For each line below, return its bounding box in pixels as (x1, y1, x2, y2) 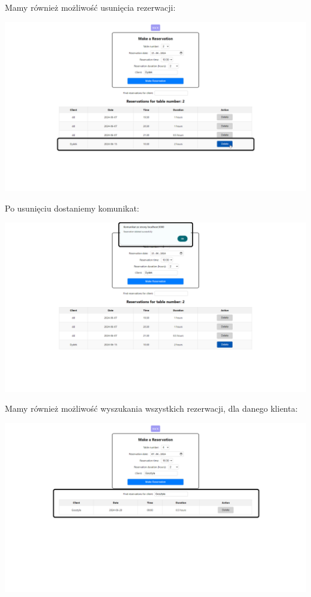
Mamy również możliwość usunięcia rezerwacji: (5, 1, 176, 13)
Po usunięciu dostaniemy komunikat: (5, 201, 139, 214)
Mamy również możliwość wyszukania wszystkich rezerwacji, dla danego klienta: (5, 402, 298, 415)
